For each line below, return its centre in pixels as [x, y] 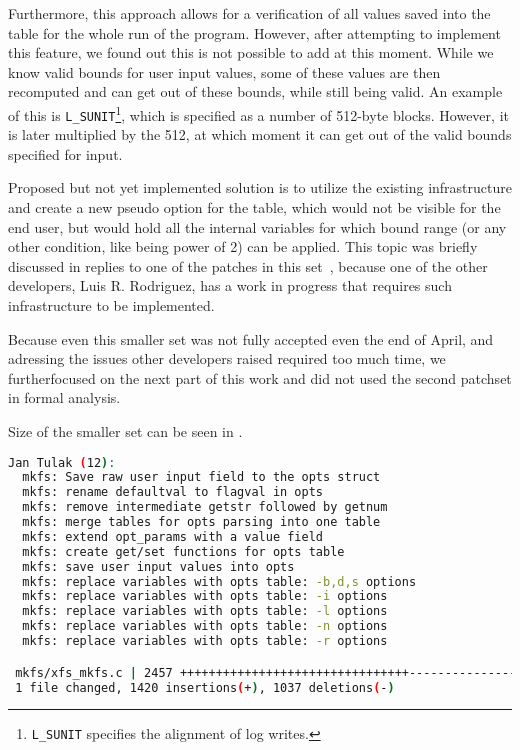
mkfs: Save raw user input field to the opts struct [201, 477]
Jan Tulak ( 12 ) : [62, 462]
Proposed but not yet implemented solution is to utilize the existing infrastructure [260, 187]
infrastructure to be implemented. [111, 305]
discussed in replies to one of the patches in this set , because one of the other [248, 265]
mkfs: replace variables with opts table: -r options [205, 641]
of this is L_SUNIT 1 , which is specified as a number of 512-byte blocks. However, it [258, 113]
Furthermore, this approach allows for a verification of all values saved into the [249, 13]
